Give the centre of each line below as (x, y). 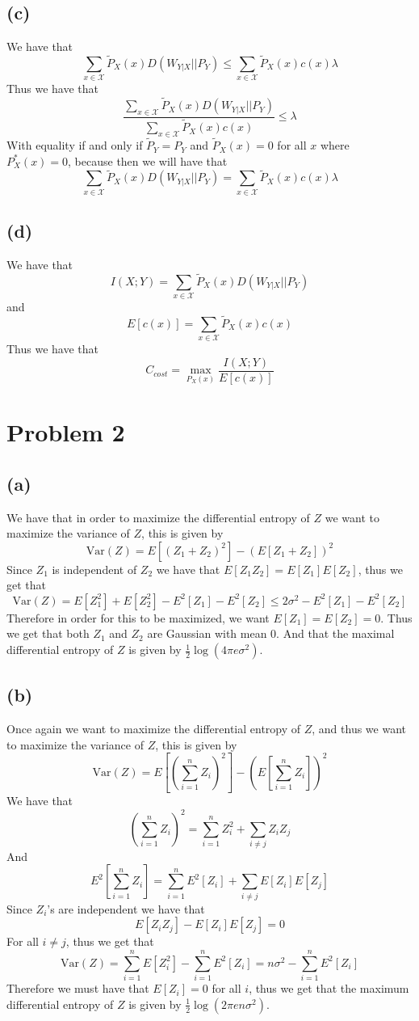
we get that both (48, 633)
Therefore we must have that (78, 988)
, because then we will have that (148, 160)
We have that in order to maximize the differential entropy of (158, 517)
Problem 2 (66, 432)
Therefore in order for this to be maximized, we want (138, 617)
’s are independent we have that (126, 908)
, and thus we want (359, 729)
